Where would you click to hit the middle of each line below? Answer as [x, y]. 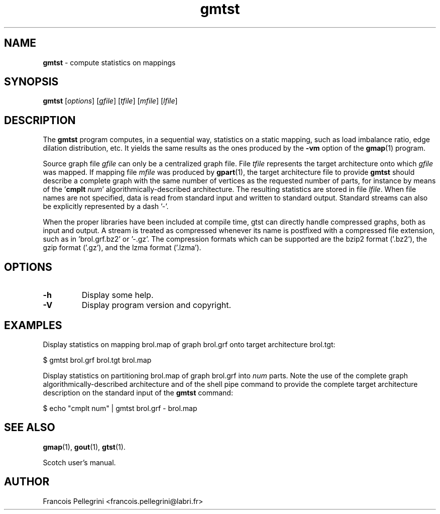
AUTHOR [27, 482]
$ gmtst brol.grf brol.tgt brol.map [97, 360]
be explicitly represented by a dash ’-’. [106, 207]
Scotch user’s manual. [79, 462]
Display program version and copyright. [156, 305]
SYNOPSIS [31, 82]
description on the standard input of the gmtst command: [138, 392]
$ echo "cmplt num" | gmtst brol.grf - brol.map [120, 408]
